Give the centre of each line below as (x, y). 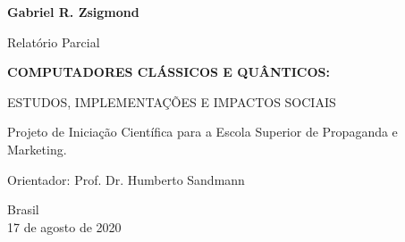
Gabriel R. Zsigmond (73, 12)
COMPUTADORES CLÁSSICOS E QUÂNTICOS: (169, 72)
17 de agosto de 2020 (64, 226)
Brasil (23, 209)
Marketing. (37, 149)
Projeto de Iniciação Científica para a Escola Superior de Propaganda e (202, 132)
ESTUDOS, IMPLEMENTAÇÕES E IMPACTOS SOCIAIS (172, 101)
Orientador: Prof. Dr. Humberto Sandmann (126, 179)
